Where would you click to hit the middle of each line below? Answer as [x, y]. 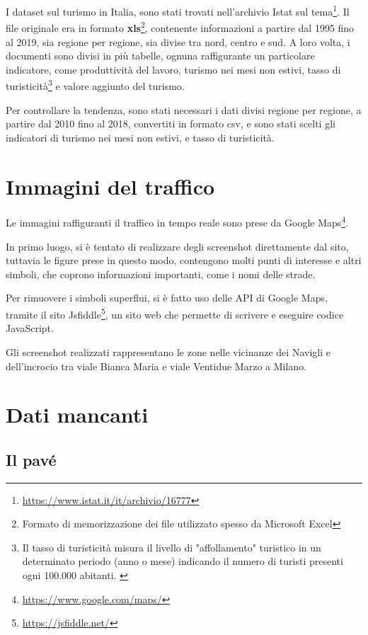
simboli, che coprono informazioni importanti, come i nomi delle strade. [161, 274]
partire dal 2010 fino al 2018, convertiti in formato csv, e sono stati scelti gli [171, 124]
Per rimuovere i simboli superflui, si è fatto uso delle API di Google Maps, [167, 298]
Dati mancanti [77, 414]
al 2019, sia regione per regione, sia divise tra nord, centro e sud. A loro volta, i [178, 41]
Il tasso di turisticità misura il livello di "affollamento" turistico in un [172, 547]
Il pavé [31, 459]
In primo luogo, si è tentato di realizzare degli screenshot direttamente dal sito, [177, 246]
